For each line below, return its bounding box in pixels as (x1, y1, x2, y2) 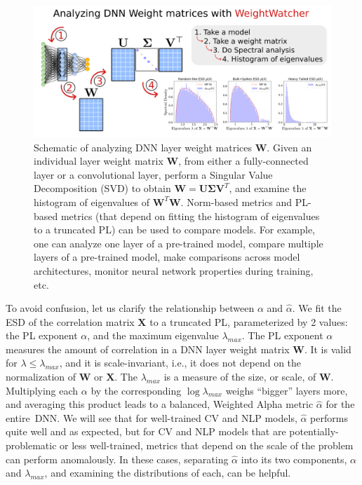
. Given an (267, 139, 312, 154)
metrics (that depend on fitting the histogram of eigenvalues (60, 208, 320, 223)
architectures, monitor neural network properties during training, (34, 263, 314, 278)
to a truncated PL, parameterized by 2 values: (149, 314, 348, 329)
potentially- (289, 424, 339, 439)
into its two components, (241, 451, 347, 466)
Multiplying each (6, 383, 79, 397)
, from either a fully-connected (178, 153, 309, 168)
